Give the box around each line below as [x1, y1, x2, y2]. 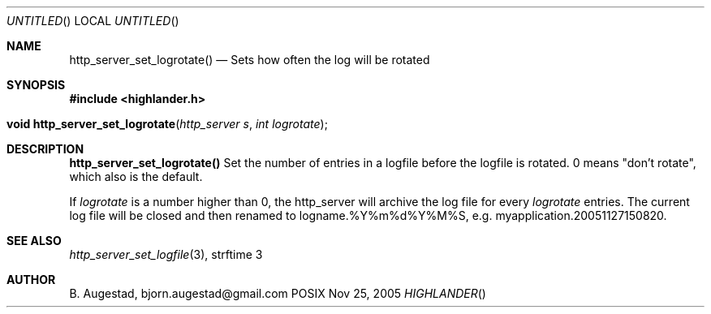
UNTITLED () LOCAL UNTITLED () [6, 14, 179, 28]
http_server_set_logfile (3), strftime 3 [69, 247, 263, 261]
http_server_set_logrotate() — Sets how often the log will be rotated [69, 53, 430, 67]
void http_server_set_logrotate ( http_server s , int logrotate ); [6, 117, 328, 131]
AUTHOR [6, 273, 56, 286]
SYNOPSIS [6, 78, 66, 92]
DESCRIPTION [6, 142, 84, 156]
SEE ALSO [6, 234, 62, 247]
